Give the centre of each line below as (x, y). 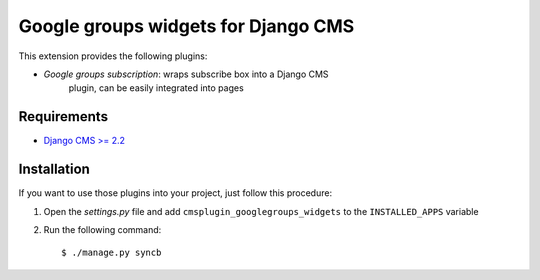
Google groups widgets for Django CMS (186, 26)
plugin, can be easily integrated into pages (156, 88)
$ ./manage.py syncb (111, 253)
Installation (54, 169)
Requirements (63, 116)
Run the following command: (102, 229)
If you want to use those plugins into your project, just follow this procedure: (175, 193)
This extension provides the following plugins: (113, 56)
